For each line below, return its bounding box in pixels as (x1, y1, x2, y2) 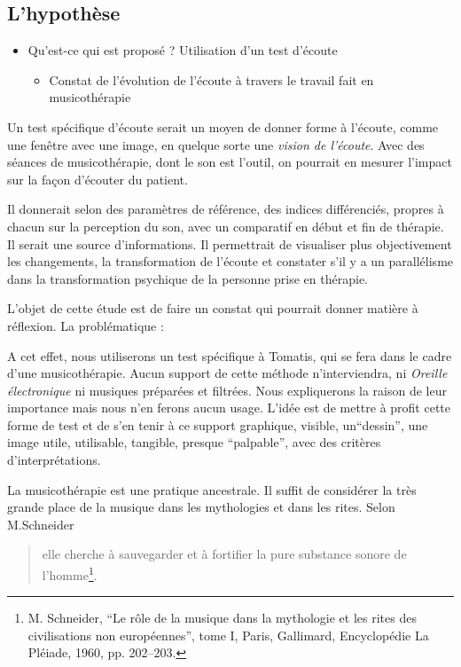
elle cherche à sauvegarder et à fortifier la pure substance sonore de (42, 545, 407, 563)
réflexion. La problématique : (7, 316, 164, 334)
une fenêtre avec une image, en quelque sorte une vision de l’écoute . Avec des (7, 135, 425, 153)
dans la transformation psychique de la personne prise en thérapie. (7, 269, 368, 287)
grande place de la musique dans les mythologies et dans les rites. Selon (7, 498, 395, 516)
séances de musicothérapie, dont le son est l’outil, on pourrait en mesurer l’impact (7, 153, 452, 171)
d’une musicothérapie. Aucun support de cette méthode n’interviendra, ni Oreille (7, 364, 448, 382)
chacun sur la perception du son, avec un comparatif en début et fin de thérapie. (7, 216, 444, 235)
